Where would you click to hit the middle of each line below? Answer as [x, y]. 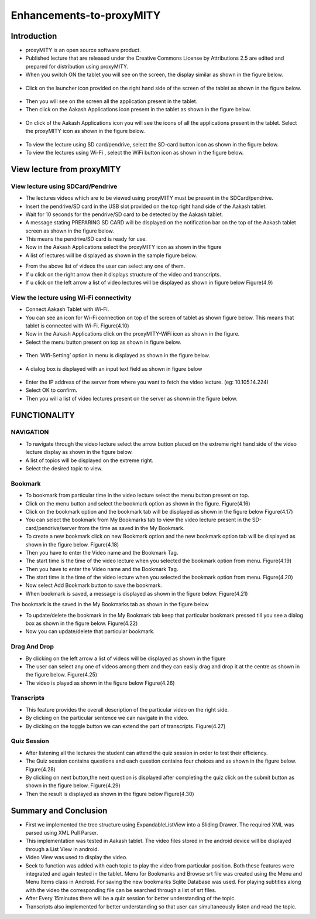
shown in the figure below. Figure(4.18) [72, 544]
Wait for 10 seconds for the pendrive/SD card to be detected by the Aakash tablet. [124, 214]
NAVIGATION [30, 432]
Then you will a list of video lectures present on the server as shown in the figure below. [131, 398]
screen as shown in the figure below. [70, 231]
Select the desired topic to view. [64, 469]
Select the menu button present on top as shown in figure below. [103, 342]
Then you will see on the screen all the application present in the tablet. [111, 101]
